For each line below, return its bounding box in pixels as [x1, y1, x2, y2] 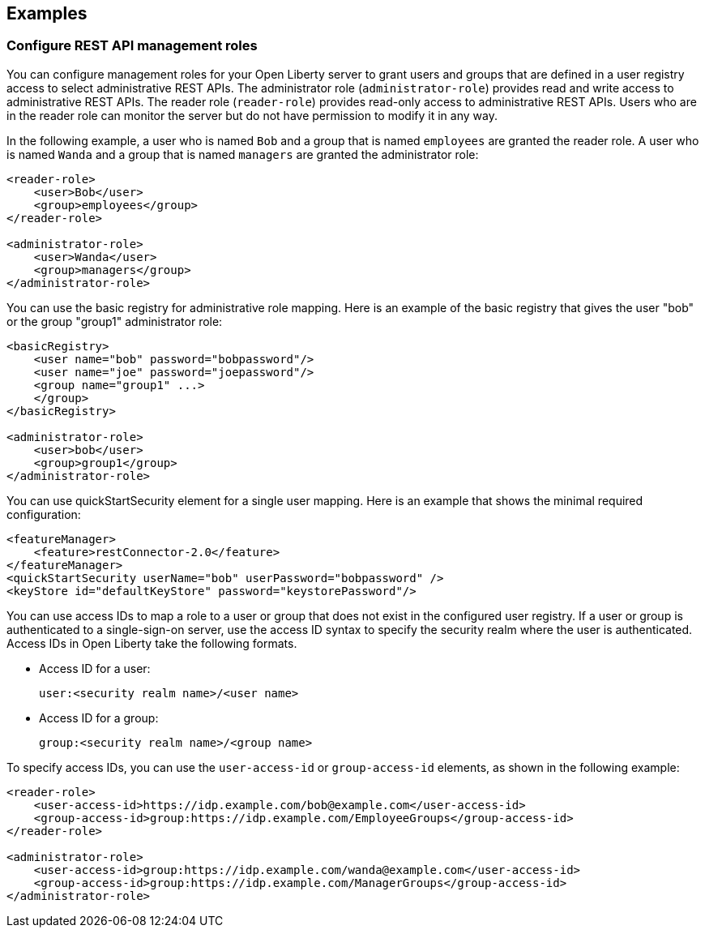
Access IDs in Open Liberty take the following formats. [6, 636, 297, 650]
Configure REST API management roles [6, 37, 258, 54]
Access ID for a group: [39, 710, 159, 725]
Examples [6, 3, 88, 24]
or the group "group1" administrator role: [6, 314, 223, 328]
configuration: [6, 507, 81, 521]
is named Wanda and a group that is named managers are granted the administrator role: [6, 147, 479, 161]
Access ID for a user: [39, 661, 151, 675]
